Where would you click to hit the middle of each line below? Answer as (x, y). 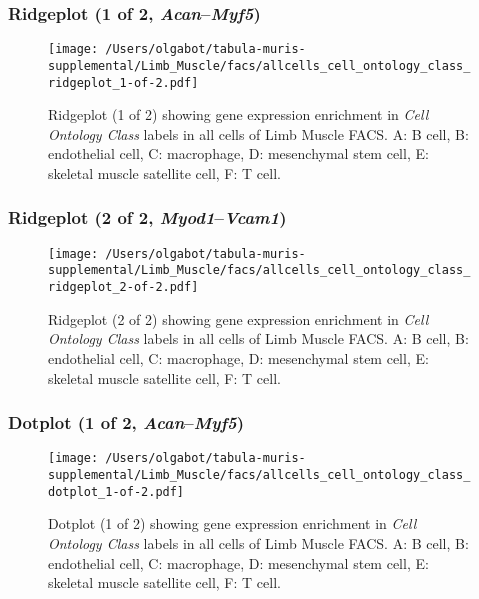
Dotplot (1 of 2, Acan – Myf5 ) (126, 422)
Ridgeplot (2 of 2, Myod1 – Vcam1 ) (147, 217)
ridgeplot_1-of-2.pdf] (123, 82)
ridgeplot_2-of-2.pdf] (123, 287)
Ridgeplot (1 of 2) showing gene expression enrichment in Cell (238, 114)
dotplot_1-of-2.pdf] (116, 491)
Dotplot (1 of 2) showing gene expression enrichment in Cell (232, 523)
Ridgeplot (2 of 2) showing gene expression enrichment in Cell (238, 318)
